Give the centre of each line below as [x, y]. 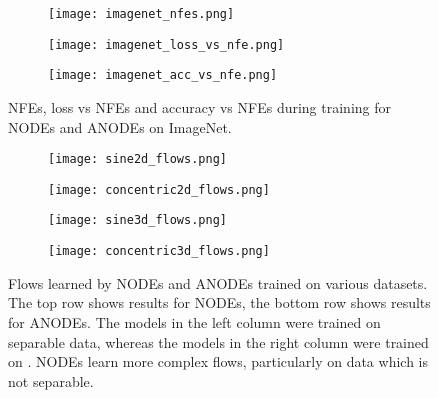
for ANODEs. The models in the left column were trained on [194, 321]
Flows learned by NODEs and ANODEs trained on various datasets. [218, 282]
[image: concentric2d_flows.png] [159, 189]
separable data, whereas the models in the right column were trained [218, 341]
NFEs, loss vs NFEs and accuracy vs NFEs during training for [199, 106]
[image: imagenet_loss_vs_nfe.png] [166, 44]
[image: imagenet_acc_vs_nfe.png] [163, 75]
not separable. [51, 380]
